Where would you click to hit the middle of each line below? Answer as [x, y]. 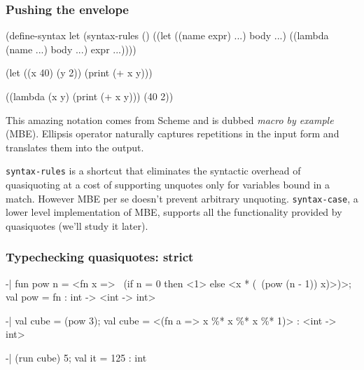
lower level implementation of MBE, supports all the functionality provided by [174, 212]
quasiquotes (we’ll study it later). [77, 225]
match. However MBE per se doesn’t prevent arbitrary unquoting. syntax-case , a [182, 198]
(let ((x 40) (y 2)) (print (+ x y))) [79, 73]
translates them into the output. [75, 147]
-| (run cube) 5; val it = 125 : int [76, 358]
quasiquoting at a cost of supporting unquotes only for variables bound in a [168, 185]
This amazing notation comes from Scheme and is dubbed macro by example [170, 119]
